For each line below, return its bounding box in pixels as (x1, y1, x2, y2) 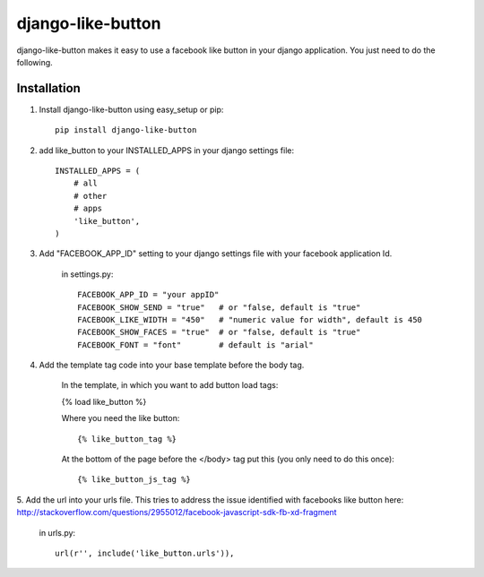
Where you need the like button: (61, 413, 180, 424)
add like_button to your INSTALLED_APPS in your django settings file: (39, 144, 295, 156)
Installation (16, 81, 81, 96)
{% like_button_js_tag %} (77, 475, 192, 485)
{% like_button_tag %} (77, 434, 177, 444)
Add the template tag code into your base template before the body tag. (39, 359, 305, 371)
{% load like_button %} (61, 396, 147, 407)
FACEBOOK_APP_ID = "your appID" (77, 289, 220, 300)
